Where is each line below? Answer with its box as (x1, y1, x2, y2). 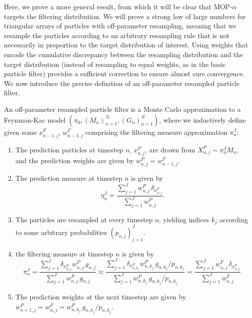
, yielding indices (159, 214, 209, 225)
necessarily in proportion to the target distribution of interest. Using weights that (4, 40, 248, 50)
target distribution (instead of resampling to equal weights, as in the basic (4, 59, 226, 69)
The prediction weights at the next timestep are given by (15, 292, 186, 302)
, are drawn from (145, 144, 195, 154)
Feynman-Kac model (4, 114, 66, 125)
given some (4, 127, 37, 137)
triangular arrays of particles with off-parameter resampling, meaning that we (4, 21, 236, 31)
